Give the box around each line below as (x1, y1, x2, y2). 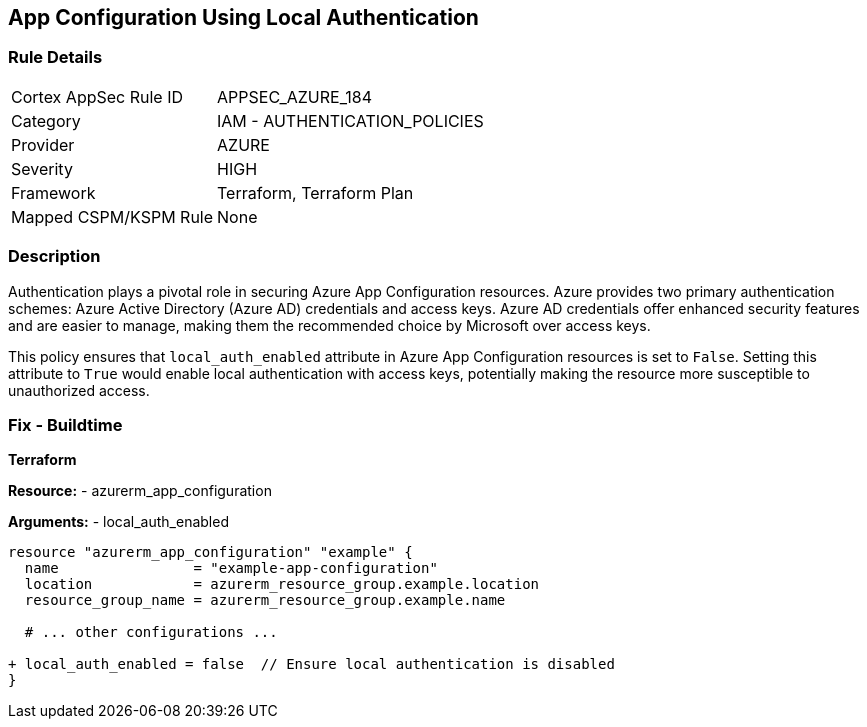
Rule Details (8, 47, 103, 68)
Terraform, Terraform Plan (217, 182, 414, 203)
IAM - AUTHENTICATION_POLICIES (217, 110, 484, 131)
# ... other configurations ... (24, 624, 278, 641)
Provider (11, 134, 75, 155)
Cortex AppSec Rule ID (11, 86, 184, 107)
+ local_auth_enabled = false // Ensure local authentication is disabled (8, 656, 615, 673)
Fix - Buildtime (8, 414, 123, 435)
